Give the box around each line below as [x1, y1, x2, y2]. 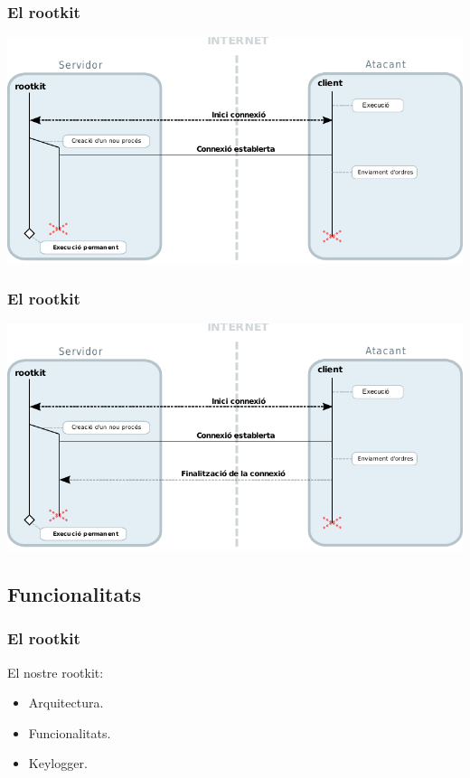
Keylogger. [28, 754, 88, 773]
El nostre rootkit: [7, 662, 104, 681]
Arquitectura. [28, 693, 104, 712]
